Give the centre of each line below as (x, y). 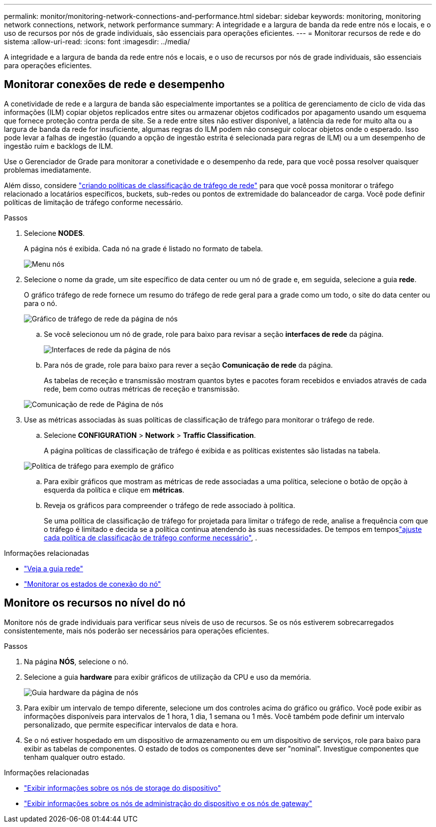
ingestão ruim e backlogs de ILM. (58, 146)
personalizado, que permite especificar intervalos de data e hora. (131, 724)
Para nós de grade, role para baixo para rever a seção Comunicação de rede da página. (188, 365)
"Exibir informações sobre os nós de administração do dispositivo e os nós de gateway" (168, 803)
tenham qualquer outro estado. (75, 757)
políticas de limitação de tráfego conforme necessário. (94, 202)
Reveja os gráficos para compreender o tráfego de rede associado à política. (169, 505)
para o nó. (41, 303)
